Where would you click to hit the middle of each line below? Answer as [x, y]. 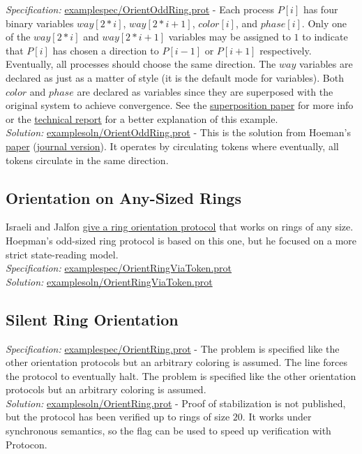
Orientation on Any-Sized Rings [123, 197]
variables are [326, 64]
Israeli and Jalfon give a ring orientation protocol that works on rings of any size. [180, 227]
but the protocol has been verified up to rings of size [118, 417]
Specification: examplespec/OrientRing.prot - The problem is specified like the [173, 348]
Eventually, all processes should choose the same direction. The [141, 64]
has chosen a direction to [106, 50]
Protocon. [27, 444]
